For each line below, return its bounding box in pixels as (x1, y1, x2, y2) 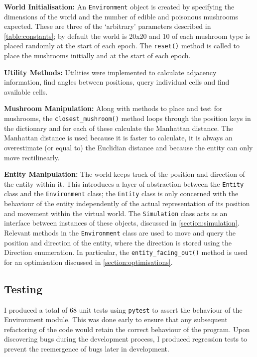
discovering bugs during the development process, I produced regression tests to (4, 334, 248, 344)
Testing (4, 281, 42, 296)
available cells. (4, 86, 48, 97)
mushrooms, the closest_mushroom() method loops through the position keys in (4, 113, 251, 123)
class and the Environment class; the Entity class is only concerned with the (4, 188, 239, 199)
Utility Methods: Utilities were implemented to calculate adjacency (4, 67, 217, 77)
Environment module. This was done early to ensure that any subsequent (4, 314, 228, 325)
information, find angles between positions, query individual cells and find (4, 77, 230, 87)
